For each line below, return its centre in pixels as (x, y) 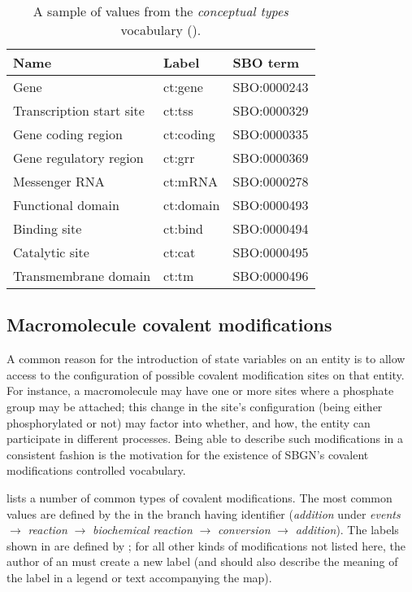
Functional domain (66, 205)
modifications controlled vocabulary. (96, 470)
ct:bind (183, 228)
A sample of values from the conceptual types (160, 11)
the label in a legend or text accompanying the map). (139, 577)
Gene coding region (68, 134)
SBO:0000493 (271, 205)
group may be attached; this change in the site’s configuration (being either (195, 406)
